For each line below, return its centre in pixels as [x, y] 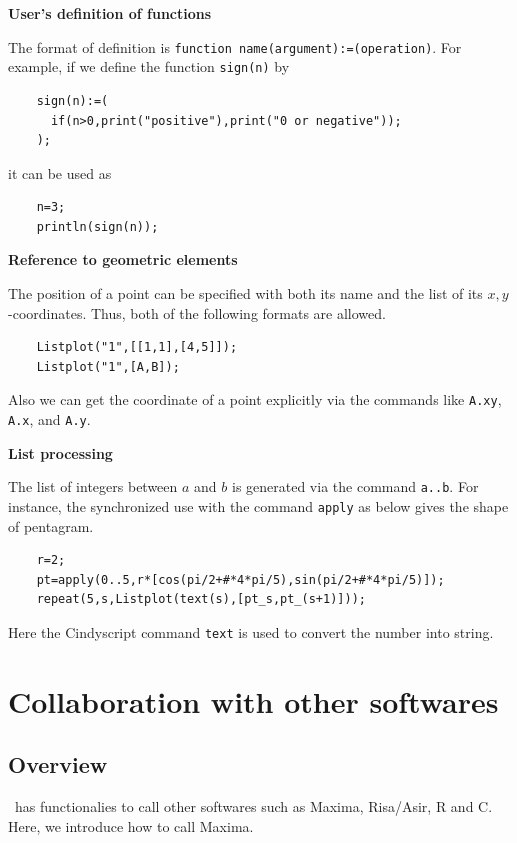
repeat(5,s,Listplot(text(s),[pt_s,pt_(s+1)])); [201, 599]
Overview [58, 764]
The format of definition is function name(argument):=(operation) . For [235, 46]
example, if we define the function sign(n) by [149, 66]
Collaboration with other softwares [253, 700]
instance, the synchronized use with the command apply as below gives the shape [258, 506]
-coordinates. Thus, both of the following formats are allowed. [197, 312]
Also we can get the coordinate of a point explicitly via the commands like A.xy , [255, 399]
